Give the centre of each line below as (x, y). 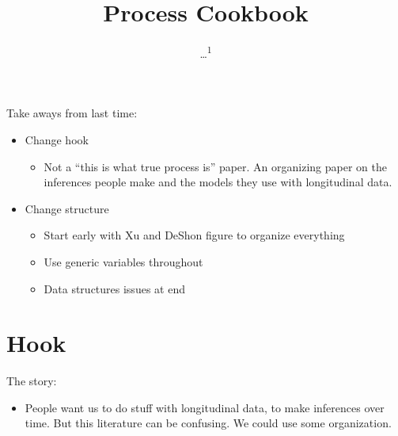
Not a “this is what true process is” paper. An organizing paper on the (216, 166)
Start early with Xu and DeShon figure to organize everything (194, 235)
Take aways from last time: (72, 113)
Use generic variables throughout (123, 261)
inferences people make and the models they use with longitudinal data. (218, 182)
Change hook (57, 139)
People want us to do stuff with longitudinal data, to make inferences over (205, 407)
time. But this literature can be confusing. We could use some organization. (208, 423)
